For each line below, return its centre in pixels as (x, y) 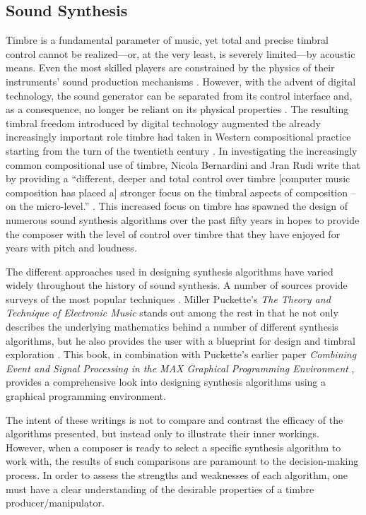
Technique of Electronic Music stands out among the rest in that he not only (172, 313)
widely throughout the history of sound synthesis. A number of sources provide (177, 285)
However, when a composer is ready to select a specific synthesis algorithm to (173, 447)
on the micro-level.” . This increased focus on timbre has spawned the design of (177, 206)
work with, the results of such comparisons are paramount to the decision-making (182, 461)
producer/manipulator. (55, 503)
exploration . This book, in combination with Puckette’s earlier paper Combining (181, 354)
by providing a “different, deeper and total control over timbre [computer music (178, 178)
